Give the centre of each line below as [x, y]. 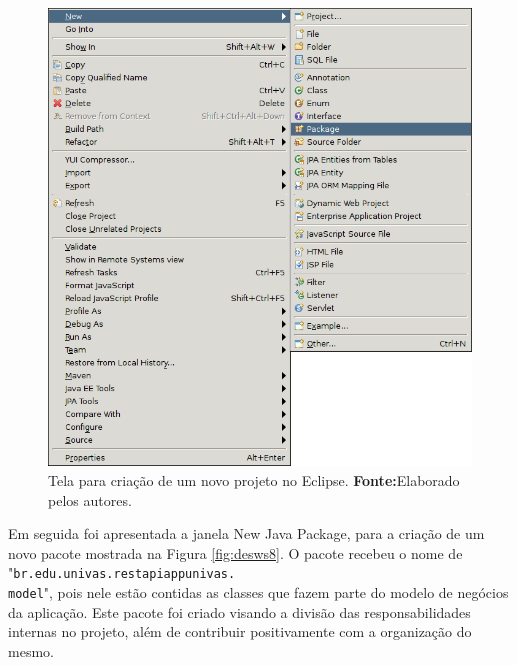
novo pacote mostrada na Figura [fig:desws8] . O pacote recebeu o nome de [235, 552]
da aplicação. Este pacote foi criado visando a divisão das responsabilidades [239, 611]
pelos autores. [90, 499]
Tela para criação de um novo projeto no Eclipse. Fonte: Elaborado [254, 479]
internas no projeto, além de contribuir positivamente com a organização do [240, 631]
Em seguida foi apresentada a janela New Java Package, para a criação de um [246, 533]
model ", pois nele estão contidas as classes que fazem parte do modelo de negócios [258, 591]
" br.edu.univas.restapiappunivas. [122, 572]
